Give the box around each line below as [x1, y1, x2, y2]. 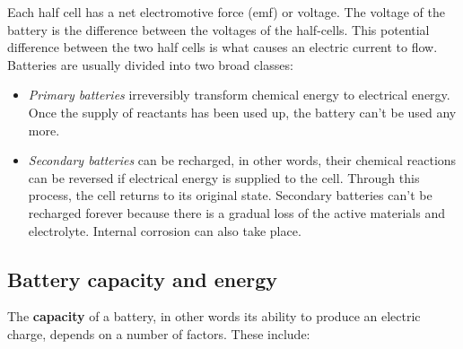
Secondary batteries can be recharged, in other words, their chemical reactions [28, 151, 457, 170]
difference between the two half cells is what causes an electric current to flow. [7, 38, 438, 57]
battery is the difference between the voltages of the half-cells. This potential [7, 20, 430, 39]
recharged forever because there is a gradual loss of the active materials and [28, 203, 445, 222]
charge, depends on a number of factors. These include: [7, 324, 310, 343]
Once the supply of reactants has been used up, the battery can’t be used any [28, 102, 457, 121]
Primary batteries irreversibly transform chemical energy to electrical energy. [28, 85, 450, 104]
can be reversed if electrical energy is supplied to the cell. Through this [28, 168, 420, 187]
